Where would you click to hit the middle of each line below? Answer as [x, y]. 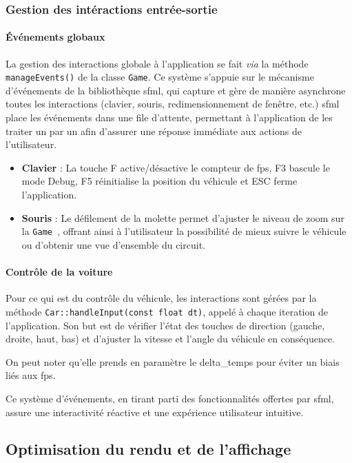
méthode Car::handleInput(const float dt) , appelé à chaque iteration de [167, 311]
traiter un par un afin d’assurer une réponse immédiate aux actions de [154, 131]
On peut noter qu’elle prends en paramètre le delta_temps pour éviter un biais [173, 361]
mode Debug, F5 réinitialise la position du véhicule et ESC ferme [159, 181]
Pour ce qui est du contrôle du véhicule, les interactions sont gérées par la [161, 298]
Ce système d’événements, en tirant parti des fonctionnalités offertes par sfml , [170, 398]
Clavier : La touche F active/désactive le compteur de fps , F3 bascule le [176, 167]
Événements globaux [55, 37]
